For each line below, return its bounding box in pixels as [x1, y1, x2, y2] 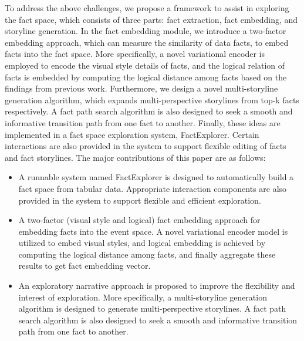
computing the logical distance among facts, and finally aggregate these [18, 248, 276, 260]
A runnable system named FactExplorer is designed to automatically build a [18, 171, 294, 183]
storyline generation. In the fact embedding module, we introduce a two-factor [5, 25, 286, 37]
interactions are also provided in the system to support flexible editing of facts [5, 140, 286, 152]
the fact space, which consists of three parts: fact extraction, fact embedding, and [5, 13, 298, 25]
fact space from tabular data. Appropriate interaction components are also [18, 182, 287, 194]
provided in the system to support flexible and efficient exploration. [18, 194, 261, 206]
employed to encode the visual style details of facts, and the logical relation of [5, 59, 285, 71]
